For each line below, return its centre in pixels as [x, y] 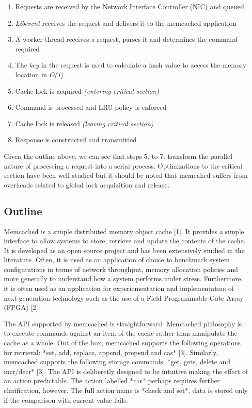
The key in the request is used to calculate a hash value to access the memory [131, 65]
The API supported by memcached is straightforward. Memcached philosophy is [123, 323]
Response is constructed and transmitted [76, 140]
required [28, 48]
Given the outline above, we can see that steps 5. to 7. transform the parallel [118, 156]
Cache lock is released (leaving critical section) [84, 123]
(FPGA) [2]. [22, 307]
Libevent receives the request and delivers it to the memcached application [126, 23]
